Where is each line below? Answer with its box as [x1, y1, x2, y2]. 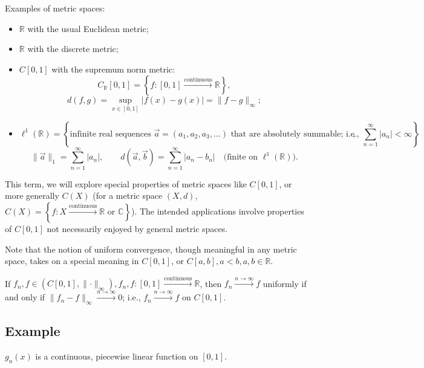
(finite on [223, 153, 258, 162]
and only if [5, 291, 45, 303]
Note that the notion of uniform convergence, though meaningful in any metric [5, 242, 297, 255]
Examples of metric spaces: [5, 2, 105, 14]
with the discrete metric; [27, 42, 119, 55]
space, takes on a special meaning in [5, 254, 139, 267]
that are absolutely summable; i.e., [230, 129, 359, 138]
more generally [5, 189, 59, 202]
